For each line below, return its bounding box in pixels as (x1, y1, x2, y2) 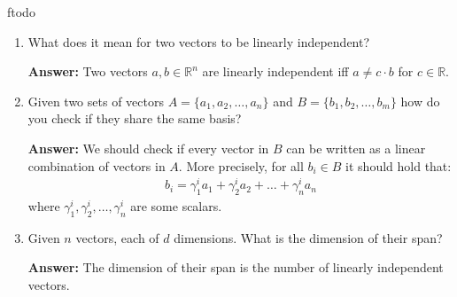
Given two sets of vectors (27, 91, 164, 110)
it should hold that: (345, 156, 452, 175)
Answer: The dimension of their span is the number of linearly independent (27, 258, 444, 277)
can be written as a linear (286, 138, 426, 157)
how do (400, 91, 440, 110)
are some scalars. (130, 197, 222, 215)
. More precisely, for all (178, 156, 304, 175)
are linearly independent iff (202, 62, 349, 81)
